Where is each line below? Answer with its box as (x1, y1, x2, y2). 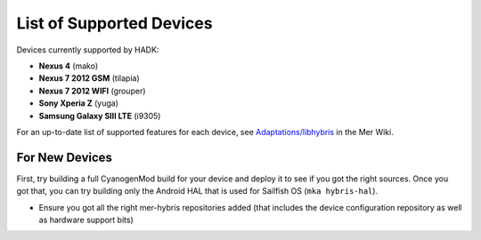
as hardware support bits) (38, 214, 134, 225)
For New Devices (16, 149, 113, 164)
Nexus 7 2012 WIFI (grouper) (38, 85, 146, 96)
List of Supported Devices (16, 13, 213, 33)
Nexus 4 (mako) (38, 60, 99, 71)
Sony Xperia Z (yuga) (38, 98, 119, 108)
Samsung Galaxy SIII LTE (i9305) (38, 110, 161, 121)
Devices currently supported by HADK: (16, 44, 159, 55)
